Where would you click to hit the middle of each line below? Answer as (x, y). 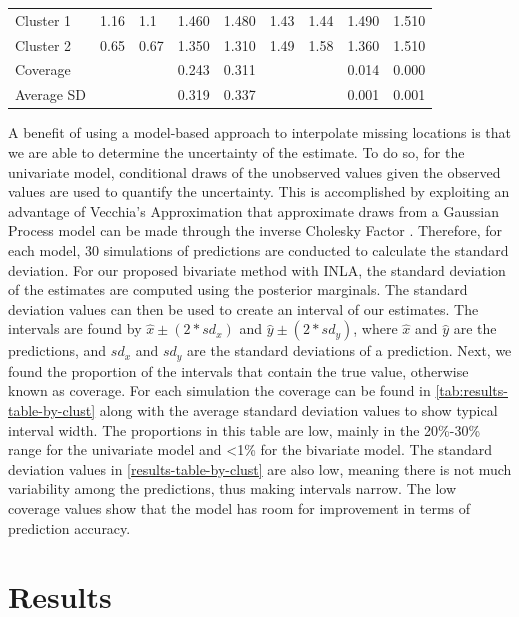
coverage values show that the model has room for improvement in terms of (239, 507)
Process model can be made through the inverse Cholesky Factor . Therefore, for (255, 230)
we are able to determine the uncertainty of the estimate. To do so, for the (236, 151)
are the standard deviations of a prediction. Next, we (349, 350)
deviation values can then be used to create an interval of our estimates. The (243, 308)
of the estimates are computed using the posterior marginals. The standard (238, 289)
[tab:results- (471, 390)
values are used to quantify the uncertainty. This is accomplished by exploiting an (259, 191)
